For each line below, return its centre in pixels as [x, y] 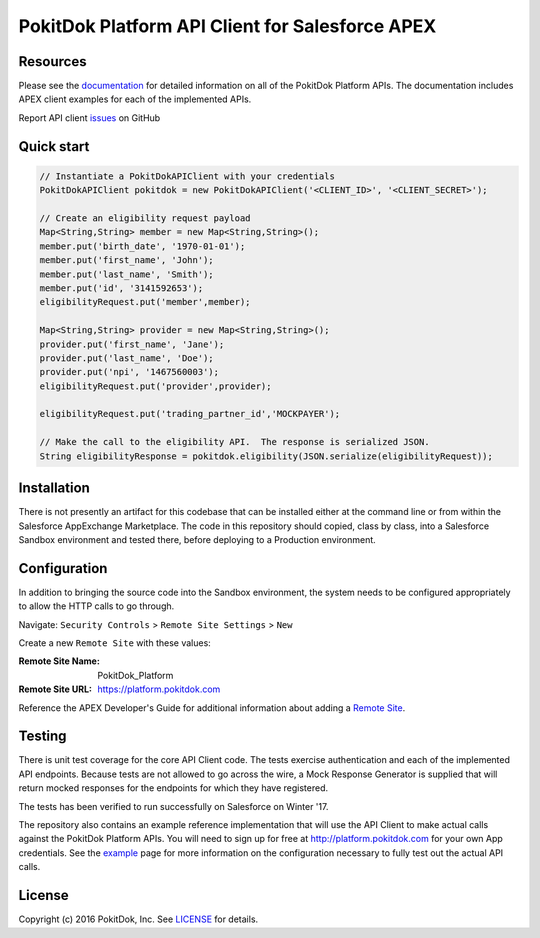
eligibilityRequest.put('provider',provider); [155, 386]
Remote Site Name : [59, 661]
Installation [54, 488]
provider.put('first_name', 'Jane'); [132, 344]
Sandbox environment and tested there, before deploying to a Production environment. [197, 539]
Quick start [54, 146]
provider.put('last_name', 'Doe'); [126, 358]
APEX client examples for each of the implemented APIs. [135, 99]
